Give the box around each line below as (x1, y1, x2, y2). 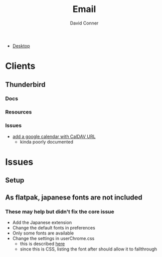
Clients (5, 60, 36, 72)
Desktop (12, 42, 30, 48)
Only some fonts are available (12, 230, 74, 236)
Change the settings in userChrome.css (12, 235, 95, 241)
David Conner (70, 20, 99, 26)
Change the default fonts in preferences (12, 224, 95, 230)
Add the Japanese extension (12, 219, 72, 225)
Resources (5, 108, 32, 115)
